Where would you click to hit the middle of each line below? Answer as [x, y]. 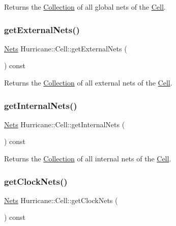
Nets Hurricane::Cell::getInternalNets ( [65, 124]
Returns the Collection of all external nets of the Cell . [88, 82]
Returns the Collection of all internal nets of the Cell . [88, 158]
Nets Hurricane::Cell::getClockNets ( [61, 200]
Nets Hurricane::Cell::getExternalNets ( [66, 48]
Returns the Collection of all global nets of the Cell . [85, 7]
